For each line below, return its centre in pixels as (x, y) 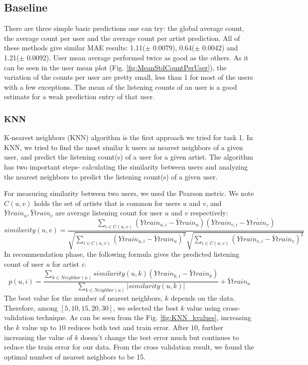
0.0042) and (220, 48)
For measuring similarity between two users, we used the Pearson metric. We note (129, 193)
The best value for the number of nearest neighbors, (83, 298)
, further (210, 327)
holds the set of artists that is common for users (107, 203)
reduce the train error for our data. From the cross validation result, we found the (129, 347)
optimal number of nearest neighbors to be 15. (75, 356)
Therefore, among (31, 307)
